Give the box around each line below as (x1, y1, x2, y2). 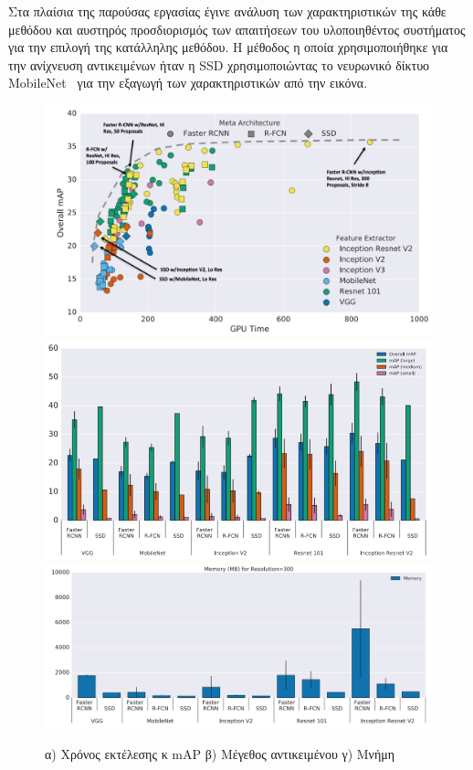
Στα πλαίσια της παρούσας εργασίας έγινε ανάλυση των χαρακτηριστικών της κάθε (8, 2, 447, 20)
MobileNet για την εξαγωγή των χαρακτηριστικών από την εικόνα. (8, 73, 368, 92)
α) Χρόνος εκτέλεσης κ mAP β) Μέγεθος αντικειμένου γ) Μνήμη (45, 744, 395, 764)
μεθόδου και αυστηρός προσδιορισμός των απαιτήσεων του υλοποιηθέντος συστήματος (8, 19, 466, 38)
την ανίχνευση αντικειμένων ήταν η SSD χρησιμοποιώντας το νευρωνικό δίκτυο (8, 55, 430, 74)
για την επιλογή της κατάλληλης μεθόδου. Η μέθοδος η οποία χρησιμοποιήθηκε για (8, 37, 448, 57)
